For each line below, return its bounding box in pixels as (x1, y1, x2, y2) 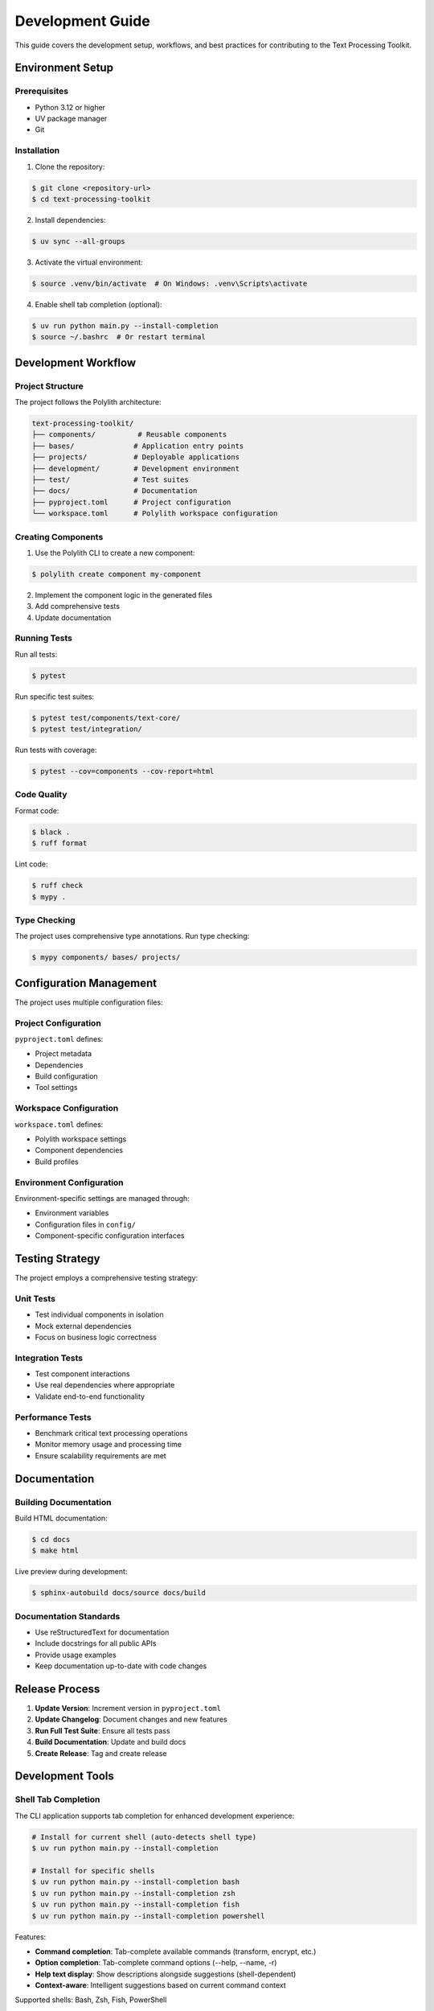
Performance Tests (14, 1412, 92, 1423)
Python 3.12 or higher (35, 102, 106, 112)
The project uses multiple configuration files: (14, 997, 164, 1007)
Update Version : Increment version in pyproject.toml (35, 1704, 221, 1713)
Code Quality (14, 789, 68, 800)
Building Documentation (14, 1496, 112, 1507)
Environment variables (35, 1208, 109, 1218)
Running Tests (14, 632, 72, 644)
